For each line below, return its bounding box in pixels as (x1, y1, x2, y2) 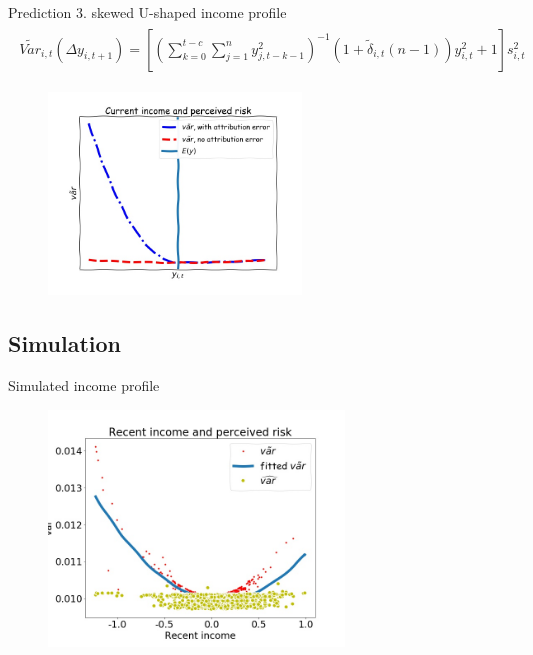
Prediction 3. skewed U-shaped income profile (8, 2, 287, 22)
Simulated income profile (8, 374, 160, 395)
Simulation (8, 328, 122, 359)
